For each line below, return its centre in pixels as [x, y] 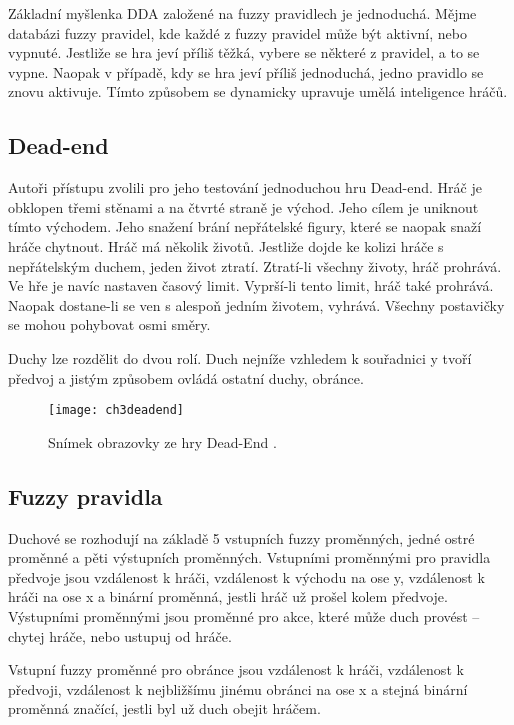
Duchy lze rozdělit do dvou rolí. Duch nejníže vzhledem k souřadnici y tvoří [240, 357]
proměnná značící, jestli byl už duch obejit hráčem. [164, 708]
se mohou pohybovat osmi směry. [109, 324]
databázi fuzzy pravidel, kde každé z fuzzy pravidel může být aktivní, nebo [237, 32]
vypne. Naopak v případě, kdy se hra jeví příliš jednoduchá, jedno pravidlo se [246, 71]
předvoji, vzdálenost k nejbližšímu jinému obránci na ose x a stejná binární [238, 688]
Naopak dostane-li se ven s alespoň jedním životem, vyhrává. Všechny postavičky [256, 304]
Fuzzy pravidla [85, 495]
